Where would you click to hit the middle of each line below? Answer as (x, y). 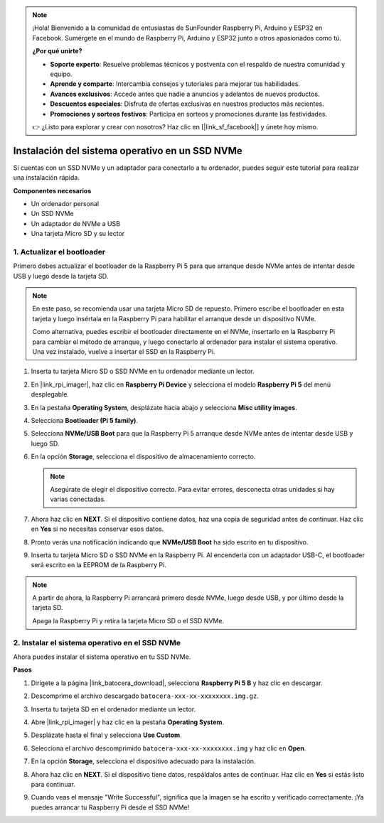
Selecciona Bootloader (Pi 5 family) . (85, 420)
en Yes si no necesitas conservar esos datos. (97, 529)
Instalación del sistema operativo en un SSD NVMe (128, 150)
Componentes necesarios (52, 190)
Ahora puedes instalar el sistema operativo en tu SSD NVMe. (102, 657)
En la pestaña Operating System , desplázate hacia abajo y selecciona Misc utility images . (164, 407)
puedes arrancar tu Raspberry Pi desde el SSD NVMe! (110, 807)
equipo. (61, 74)
